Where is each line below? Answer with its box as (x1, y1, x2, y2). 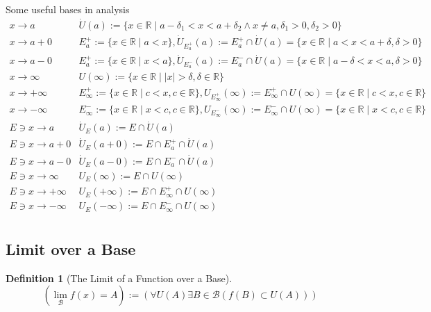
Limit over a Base (6, 238, 136, 259)
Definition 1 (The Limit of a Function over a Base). (6, 270, 233, 285)
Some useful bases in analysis (6, 2, 130, 16)
